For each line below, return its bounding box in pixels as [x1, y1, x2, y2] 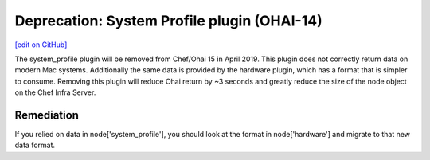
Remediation [14, 108, 80, 122]
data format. [14, 140, 56, 150]
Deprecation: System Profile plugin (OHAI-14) [14, 12, 322, 29]
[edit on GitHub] [14, 40, 68, 49]
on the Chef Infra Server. [14, 88, 96, 97]
